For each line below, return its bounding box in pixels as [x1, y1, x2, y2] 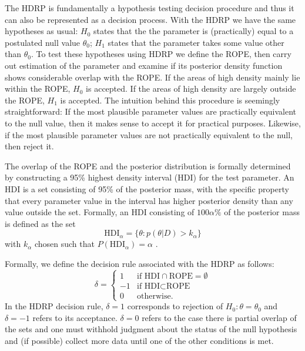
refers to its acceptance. [32, 311, 118, 323]
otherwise [137, 292, 171, 300]
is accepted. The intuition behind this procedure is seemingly [60, 93, 280, 106]
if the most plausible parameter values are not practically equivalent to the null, [5, 128, 293, 141]
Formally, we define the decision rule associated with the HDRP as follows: [5, 257, 274, 269]
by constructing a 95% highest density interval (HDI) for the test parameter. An [5, 171, 294, 183]
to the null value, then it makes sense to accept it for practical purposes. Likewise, [5, 116, 301, 129]
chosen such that [34, 238, 95, 250]
